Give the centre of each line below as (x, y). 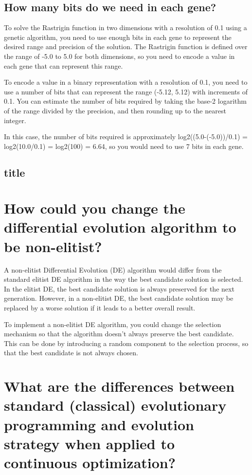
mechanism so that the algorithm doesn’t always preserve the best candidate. (119, 334)
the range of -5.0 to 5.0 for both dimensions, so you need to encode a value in (119, 56)
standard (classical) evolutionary (115, 405)
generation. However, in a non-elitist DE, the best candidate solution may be (119, 298)
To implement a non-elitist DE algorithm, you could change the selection (113, 324)
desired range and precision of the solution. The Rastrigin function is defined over (126, 46)
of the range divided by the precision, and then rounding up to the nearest (115, 110)
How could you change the (95, 208)
